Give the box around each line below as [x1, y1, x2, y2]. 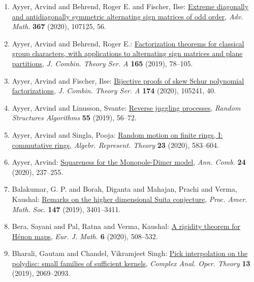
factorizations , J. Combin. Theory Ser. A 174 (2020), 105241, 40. [12, 85, 216, 96]
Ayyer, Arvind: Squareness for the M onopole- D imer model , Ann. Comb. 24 [12, 157, 246, 167]
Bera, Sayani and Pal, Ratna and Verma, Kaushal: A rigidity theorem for [12, 221, 241, 232]
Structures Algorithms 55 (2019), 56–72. [12, 112, 137, 123]
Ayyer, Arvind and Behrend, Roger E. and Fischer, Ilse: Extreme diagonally [12, 1, 249, 11]
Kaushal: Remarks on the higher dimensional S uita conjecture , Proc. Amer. [12, 193, 247, 204]
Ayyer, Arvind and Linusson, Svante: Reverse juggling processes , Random [12, 102, 241, 113]
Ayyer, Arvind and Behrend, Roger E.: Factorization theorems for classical [12, 38, 244, 48]
